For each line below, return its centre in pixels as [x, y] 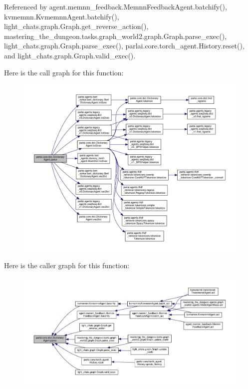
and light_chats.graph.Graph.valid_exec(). [70, 55]
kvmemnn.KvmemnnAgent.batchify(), [62, 16]
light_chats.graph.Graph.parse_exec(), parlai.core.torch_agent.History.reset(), [124, 46]
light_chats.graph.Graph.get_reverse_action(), [76, 26]
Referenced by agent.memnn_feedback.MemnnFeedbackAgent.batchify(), [116, 6]
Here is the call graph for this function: [64, 72]
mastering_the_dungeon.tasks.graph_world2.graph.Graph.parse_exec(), [115, 36]
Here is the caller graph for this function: [67, 265]
